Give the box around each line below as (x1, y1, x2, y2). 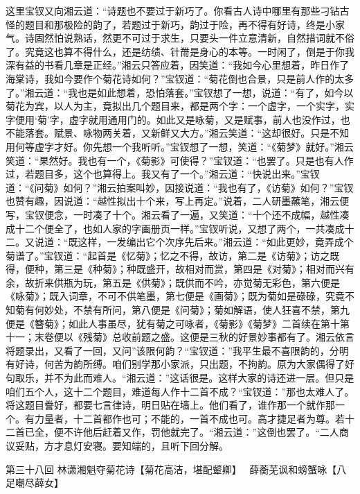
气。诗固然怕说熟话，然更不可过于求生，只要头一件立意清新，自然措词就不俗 (6, 31, 354, 45)
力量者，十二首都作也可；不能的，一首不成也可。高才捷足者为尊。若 (34, 411, 345, 425)
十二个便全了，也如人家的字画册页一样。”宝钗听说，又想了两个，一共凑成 (15, 221, 345, 235)
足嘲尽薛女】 (6, 475, 64, 490)
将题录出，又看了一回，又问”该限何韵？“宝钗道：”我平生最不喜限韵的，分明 (6, 343, 349, 357)
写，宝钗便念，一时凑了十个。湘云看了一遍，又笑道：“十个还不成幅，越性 (6, 207, 340, 221)
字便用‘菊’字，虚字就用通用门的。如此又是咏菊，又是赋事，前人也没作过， (6, 112, 341, 126)
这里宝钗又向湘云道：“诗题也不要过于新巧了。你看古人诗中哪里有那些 (6, 3, 321, 17)
